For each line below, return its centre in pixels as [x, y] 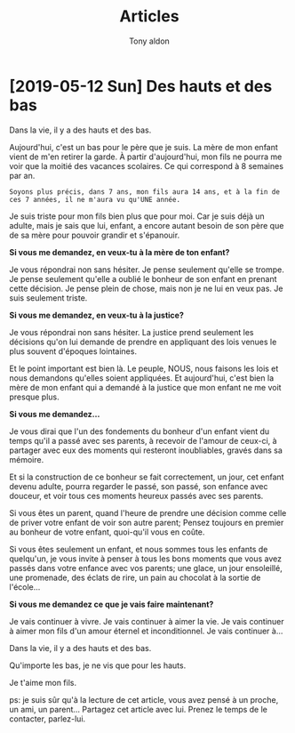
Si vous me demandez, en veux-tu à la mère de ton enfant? [120, 252]
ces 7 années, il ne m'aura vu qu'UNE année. [95, 199]
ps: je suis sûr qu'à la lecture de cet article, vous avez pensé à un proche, [144, 699]
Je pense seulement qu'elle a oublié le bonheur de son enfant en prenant [143, 278]
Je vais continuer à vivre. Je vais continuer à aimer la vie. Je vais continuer [147, 621]
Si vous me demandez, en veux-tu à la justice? [97, 315]
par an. [22, 175]
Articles [149, 16]
